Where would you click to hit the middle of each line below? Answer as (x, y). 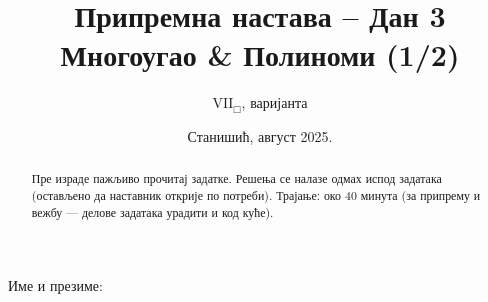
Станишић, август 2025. (260, 135)
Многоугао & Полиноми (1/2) (260, 54)
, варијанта (274, 102)
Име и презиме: (55, 285)
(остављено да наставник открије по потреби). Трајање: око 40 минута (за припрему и (256, 194)
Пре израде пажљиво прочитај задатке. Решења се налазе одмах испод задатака (236, 178)
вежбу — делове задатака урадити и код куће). (152, 211)
